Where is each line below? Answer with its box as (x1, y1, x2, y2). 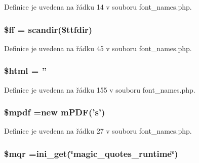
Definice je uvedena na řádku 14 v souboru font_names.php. (4, 2, 192, 12)
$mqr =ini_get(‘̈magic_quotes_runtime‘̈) (4, 147, 178, 159)
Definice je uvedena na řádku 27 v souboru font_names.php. (4, 126, 192, 136)
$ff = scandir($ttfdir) (4, 23, 93, 35)
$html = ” (4, 64, 47, 77)
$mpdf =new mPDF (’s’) (4, 106, 105, 118)
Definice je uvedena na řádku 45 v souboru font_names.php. (4, 43, 192, 53)
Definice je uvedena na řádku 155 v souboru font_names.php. (4, 84, 195, 95)
